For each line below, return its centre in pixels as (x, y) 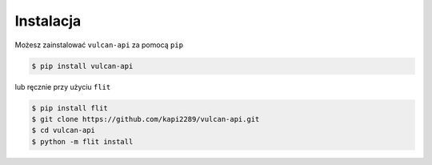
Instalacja (48, 21)
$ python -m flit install (82, 141)
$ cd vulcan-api (64, 131)
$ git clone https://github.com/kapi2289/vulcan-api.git (146, 119)
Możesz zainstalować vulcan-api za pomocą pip (99, 45)
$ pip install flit (70, 108)
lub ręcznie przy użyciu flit (63, 87)
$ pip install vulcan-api (82, 66)
